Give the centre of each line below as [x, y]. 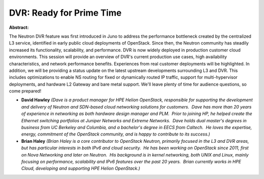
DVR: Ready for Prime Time [65, 13]
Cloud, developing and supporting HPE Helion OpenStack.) [81, 168]
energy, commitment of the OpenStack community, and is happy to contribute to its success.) [116, 134]
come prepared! [25, 91]
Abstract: [19, 27]
